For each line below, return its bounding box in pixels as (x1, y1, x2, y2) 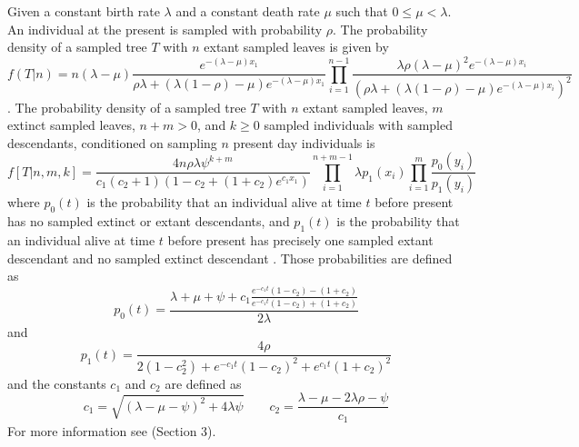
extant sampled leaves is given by (204, 37, 389, 56)
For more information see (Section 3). (7, 421, 216, 440)
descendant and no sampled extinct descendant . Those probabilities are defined (7, 248, 453, 267)
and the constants (7, 373, 106, 392)
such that (335, 2, 388, 20)
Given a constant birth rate (7, 2, 160, 20)
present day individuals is (233, 133, 375, 152)
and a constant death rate (175, 2, 320, 20)
